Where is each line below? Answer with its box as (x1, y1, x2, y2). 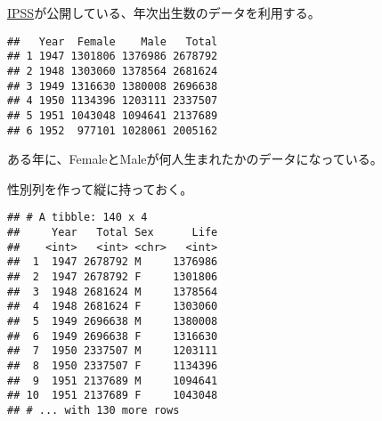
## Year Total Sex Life (7, 226, 218, 239)
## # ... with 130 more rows (7, 403, 180, 417)
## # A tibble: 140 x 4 (7, 211, 148, 224)
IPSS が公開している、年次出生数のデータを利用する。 (7, 4, 321, 21)
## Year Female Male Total (7, 35, 218, 48)
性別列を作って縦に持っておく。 (7, 179, 193, 198)
